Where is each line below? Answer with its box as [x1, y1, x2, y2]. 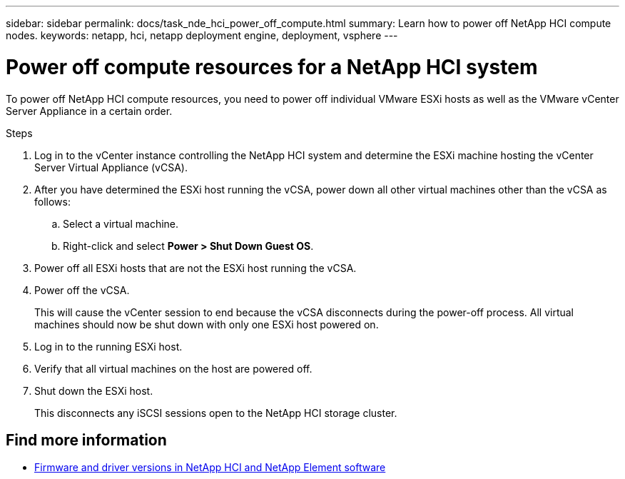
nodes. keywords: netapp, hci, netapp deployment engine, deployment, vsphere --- [6, 29, 398, 41]
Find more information [6, 430, 167, 449]
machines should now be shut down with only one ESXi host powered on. [34, 318, 379, 331]
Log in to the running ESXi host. [34, 340, 183, 353]
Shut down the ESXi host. [34, 384, 153, 397]
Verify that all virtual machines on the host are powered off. [34, 362, 312, 375]
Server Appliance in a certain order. [6, 104, 173, 117]
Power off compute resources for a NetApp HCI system [6, 54, 538, 79]
